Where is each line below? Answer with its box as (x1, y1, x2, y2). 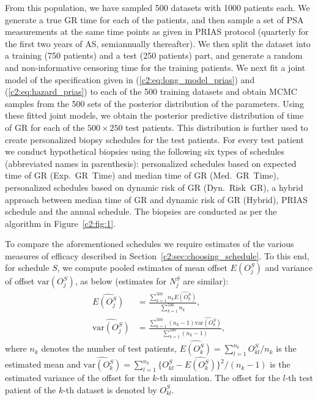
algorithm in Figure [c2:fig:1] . (5, 217, 116, 229)
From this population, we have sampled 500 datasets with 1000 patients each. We (5, 1, 310, 13)
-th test (285, 371, 313, 384)
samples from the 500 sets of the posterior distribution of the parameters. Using (5, 97, 304, 109)
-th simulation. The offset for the (157, 371, 280, 384)
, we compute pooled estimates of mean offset (57, 261, 227, 274)
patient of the (5, 383, 56, 396)
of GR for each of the (5, 120, 85, 133)
